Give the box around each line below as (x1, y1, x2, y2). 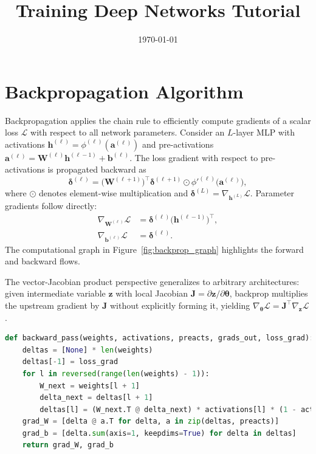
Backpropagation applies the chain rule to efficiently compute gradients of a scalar (5, 114, 311, 126)
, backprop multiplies (229, 287, 308, 300)
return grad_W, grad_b (22, 441, 114, 450)
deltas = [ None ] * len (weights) (22, 345, 153, 354)
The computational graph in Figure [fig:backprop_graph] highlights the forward (5, 242, 304, 255)
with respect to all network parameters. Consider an (30, 126, 225, 139)
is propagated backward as (47, 163, 146, 176)
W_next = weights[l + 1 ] (39, 381, 140, 390)
